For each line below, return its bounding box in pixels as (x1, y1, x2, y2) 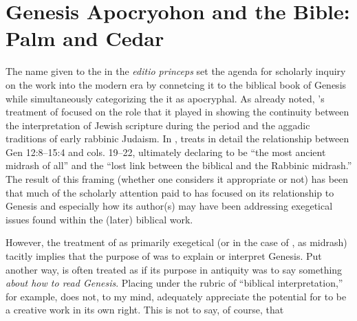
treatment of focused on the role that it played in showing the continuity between (6, 104, 349, 119)
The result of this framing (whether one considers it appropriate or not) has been (6, 172, 349, 186)
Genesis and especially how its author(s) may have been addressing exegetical (6, 199, 333, 213)
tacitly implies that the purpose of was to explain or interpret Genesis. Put (6, 249, 322, 263)
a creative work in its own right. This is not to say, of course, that (6, 302, 284, 317)
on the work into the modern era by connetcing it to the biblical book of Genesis (6, 77, 347, 91)
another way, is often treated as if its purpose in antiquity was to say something (6, 262, 343, 276)
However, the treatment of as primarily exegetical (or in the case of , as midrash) (6, 235, 347, 250)
